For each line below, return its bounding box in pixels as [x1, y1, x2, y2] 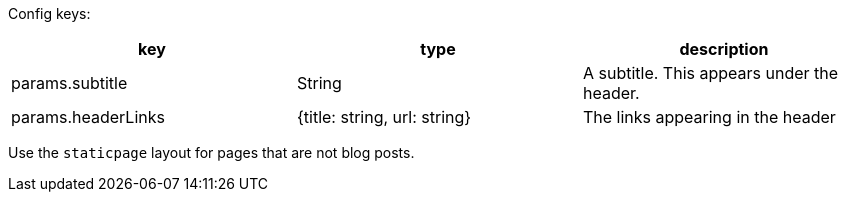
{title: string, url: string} [296, 107, 472, 127]
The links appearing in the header [582, 107, 836, 127]
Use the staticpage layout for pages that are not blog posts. [8, 144, 415, 161]
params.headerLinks [11, 107, 165, 127]
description [679, 39, 769, 59]
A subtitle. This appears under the [582, 63, 839, 83]
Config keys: [8, 5, 91, 22]
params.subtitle [11, 73, 128, 93]
